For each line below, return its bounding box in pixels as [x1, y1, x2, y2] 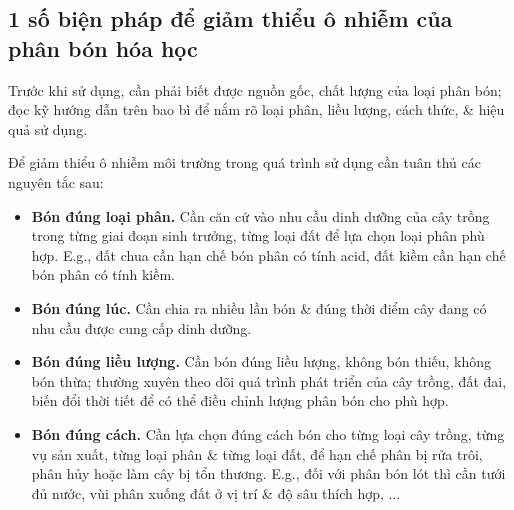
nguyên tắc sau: [8, 171, 104, 192]
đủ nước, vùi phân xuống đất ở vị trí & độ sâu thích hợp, [31, 482, 384, 503]
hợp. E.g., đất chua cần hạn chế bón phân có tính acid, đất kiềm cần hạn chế [31, 244, 506, 265]
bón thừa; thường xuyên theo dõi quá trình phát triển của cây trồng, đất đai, [31, 370, 507, 391]
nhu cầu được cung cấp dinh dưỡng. [31, 317, 252, 338]
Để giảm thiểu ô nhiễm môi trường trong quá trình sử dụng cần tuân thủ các [8, 152, 481, 173]
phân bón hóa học [8, 32, 198, 63]
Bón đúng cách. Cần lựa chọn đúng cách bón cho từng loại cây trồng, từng [31, 423, 505, 444]
